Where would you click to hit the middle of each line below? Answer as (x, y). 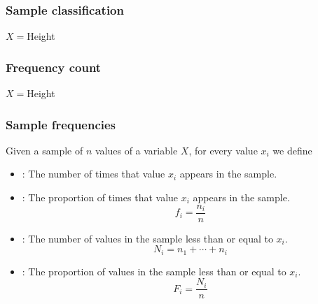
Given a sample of (44, 150)
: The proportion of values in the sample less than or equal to (154, 271)
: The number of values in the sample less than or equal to (147, 238)
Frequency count (54, 67)
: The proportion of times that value (100, 197)
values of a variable (136, 150)
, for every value (223, 150)
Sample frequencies (61, 124)
